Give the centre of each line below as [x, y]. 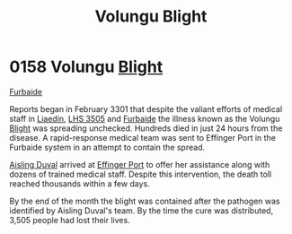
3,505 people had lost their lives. [70, 220]
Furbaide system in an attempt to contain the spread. [107, 147]
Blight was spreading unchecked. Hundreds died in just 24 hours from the [146, 128]
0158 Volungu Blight [86, 67]
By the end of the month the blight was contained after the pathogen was [145, 201]
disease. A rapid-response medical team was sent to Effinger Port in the [143, 137]
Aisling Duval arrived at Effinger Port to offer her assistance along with [140, 164]
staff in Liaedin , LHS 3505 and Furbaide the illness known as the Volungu [145, 118]
